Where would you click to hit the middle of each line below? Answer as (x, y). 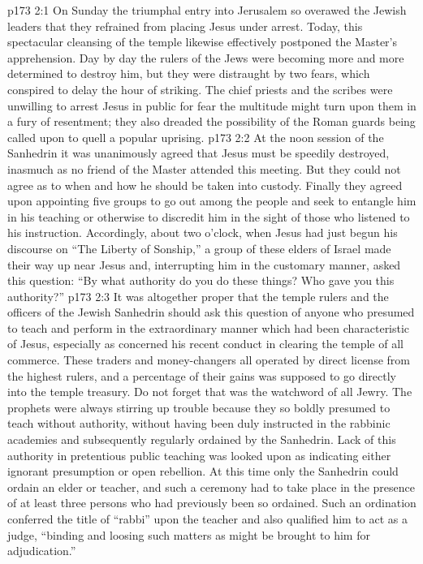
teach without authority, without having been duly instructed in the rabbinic (199, 423)
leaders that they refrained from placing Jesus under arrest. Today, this (185, 26)
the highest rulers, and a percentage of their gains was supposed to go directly (202, 375)
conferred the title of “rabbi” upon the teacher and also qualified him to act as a (208, 519)
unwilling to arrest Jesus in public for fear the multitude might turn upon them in (212, 105)
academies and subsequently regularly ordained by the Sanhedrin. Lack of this (202, 439)
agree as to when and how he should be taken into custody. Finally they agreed (205, 185)
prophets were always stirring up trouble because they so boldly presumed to (199, 407)
